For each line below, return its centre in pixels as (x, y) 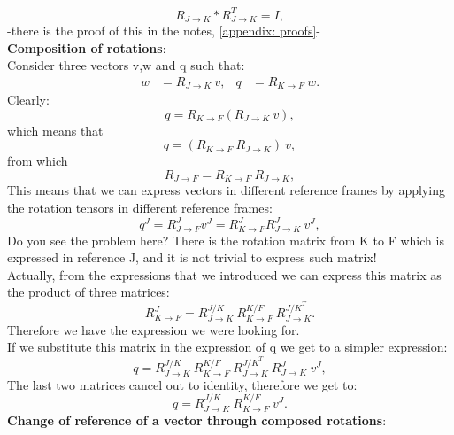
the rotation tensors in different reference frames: (140, 208)
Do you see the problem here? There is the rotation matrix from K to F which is (226, 240)
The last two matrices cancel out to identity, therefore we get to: (182, 384)
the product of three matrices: (88, 292)
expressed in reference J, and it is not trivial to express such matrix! (192, 257)
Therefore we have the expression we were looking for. (154, 329)
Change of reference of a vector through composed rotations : (197, 419)
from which (38, 161)
